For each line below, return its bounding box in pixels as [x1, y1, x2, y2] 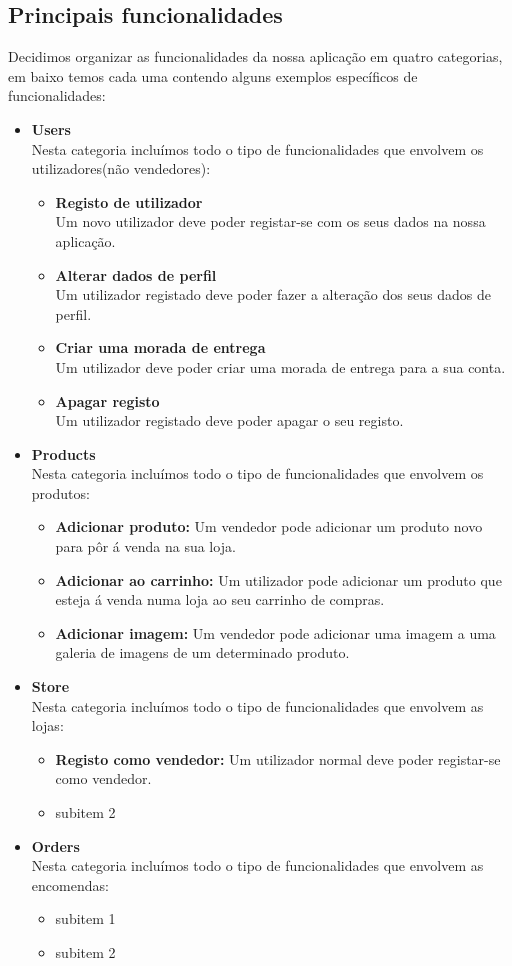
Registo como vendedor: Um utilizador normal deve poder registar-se [55, 748, 501, 769]
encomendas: [31, 874, 109, 895]
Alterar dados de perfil [55, 264, 217, 285]
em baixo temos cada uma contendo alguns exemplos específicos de [8, 65, 418, 86]
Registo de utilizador [55, 191, 203, 212]
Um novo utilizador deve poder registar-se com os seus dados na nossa [55, 211, 486, 232]
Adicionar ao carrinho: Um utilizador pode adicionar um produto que [55, 569, 502, 590]
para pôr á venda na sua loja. [55, 536, 236, 557]
